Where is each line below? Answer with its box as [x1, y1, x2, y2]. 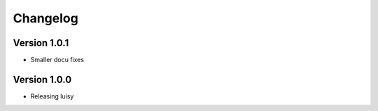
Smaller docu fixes [30, 56, 84, 64]
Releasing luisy [30, 91, 74, 101]
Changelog [13, 10, 78, 26]
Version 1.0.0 [13, 73, 72, 85]
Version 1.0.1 [13, 37, 69, 49]
